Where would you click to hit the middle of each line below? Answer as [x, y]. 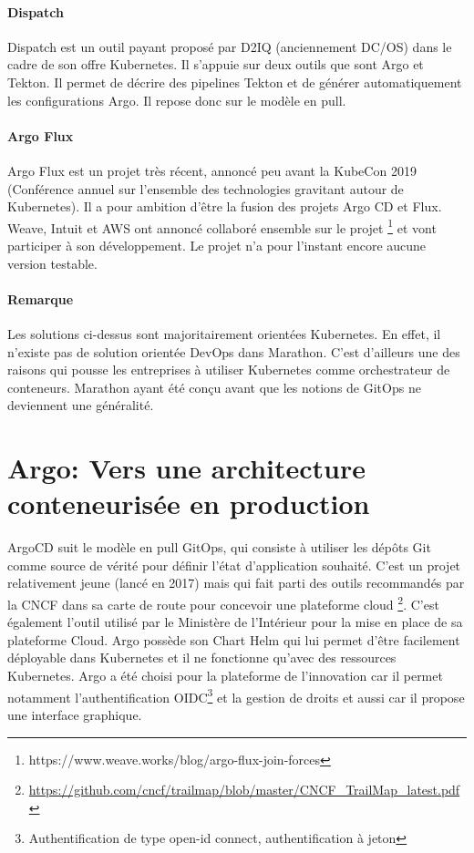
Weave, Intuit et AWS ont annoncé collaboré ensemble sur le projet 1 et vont [222, 226]
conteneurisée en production [189, 504]
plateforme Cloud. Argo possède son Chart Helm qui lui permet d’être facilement [234, 639]
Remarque [41, 298]
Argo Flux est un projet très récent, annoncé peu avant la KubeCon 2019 [212, 170]
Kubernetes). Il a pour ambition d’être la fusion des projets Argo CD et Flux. [225, 206]
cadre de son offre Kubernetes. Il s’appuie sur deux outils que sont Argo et [216, 64]
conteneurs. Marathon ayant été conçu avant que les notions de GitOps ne [214, 387]
